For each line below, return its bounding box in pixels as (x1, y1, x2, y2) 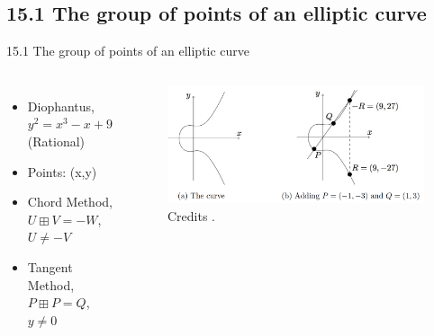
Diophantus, (27, 96, 95, 115)
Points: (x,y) (27, 162, 97, 181)
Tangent (27, 257, 73, 276)
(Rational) (27, 131, 86, 150)
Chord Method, (27, 192, 113, 211)
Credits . (167, 207, 216, 225)
